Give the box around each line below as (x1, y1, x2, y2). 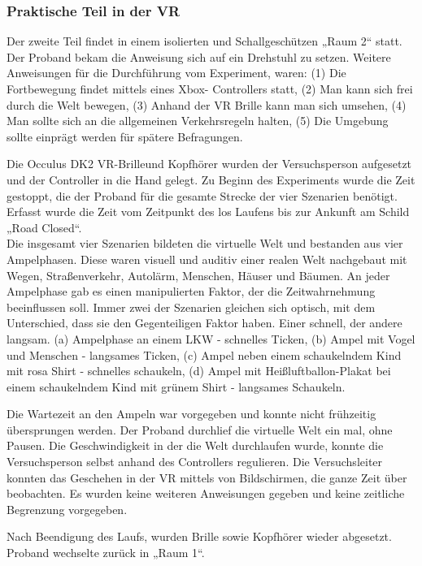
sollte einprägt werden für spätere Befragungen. (7, 127, 243, 145)
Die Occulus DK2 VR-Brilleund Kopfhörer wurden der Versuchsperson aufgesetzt (7, 155, 412, 172)
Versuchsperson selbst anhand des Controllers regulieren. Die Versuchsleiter (7, 453, 383, 470)
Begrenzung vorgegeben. (7, 500, 128, 517)
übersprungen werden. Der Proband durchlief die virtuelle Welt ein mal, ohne (7, 421, 393, 438)
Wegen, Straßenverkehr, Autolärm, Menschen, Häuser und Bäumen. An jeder (7, 266, 390, 283)
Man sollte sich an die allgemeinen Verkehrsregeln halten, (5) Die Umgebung (7, 112, 389, 129)
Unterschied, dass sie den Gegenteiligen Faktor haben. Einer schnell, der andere (7, 314, 402, 331)
